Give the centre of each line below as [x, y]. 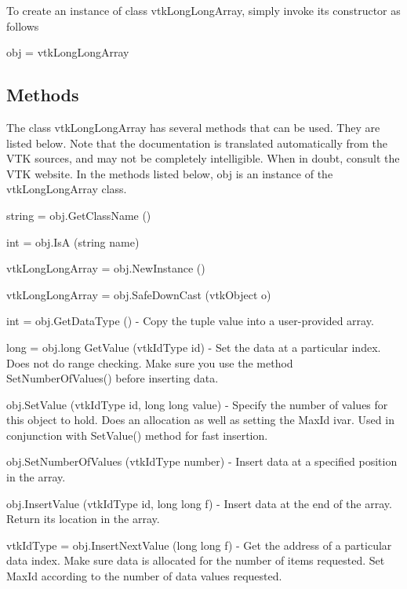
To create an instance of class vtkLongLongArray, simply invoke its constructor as [203, 10]
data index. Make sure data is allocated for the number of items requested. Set [196, 560]
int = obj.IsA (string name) [73, 241]
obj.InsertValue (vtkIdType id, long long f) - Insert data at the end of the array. [199, 503]
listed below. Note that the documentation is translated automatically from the [197, 143]
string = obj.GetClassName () [79, 215]
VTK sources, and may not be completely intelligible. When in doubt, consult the [203, 158]
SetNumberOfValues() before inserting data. [113, 378]
